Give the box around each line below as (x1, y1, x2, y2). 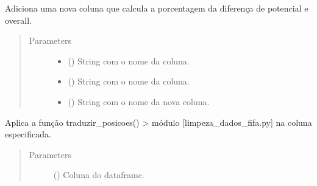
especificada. (5, 128, 51, 140)
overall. (5, 13, 32, 26)
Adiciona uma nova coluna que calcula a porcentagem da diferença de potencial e (5, 2, 308, 14)
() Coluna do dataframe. (53, 168, 144, 181)
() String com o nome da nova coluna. (68, 95, 210, 108)
